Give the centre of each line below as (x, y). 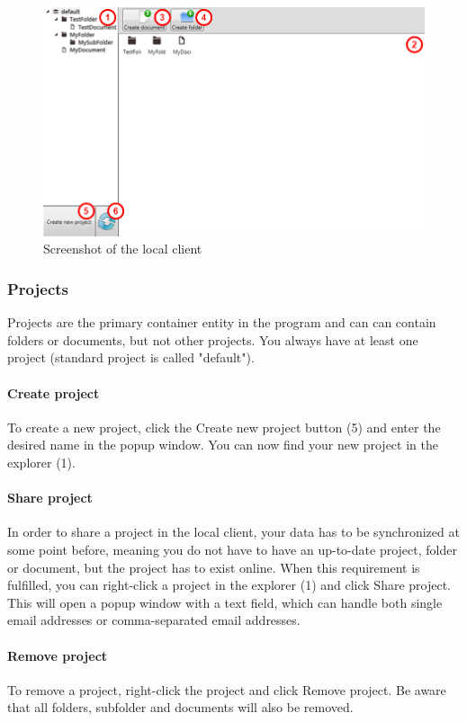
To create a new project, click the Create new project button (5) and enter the (224, 427)
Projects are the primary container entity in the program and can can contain (222, 322)
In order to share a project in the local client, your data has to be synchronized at (233, 532)
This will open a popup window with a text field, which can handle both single (225, 602)
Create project (54, 392)
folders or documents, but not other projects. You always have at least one (213, 339)
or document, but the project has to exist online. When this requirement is (214, 567)
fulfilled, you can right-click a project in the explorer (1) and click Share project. (229, 585)
